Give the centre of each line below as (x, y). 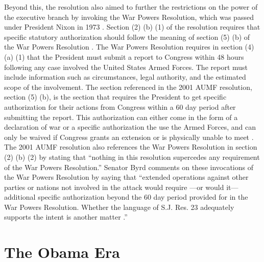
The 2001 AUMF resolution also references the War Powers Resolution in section (131, 147)
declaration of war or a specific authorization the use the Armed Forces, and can (130, 127)
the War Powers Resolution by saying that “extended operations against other (126, 177)
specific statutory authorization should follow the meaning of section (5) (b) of (127, 37)
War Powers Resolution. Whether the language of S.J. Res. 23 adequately (119, 207)
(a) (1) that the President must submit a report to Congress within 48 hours (124, 56)
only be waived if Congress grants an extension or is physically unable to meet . (129, 137)
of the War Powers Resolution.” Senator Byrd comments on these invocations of (129, 167)
